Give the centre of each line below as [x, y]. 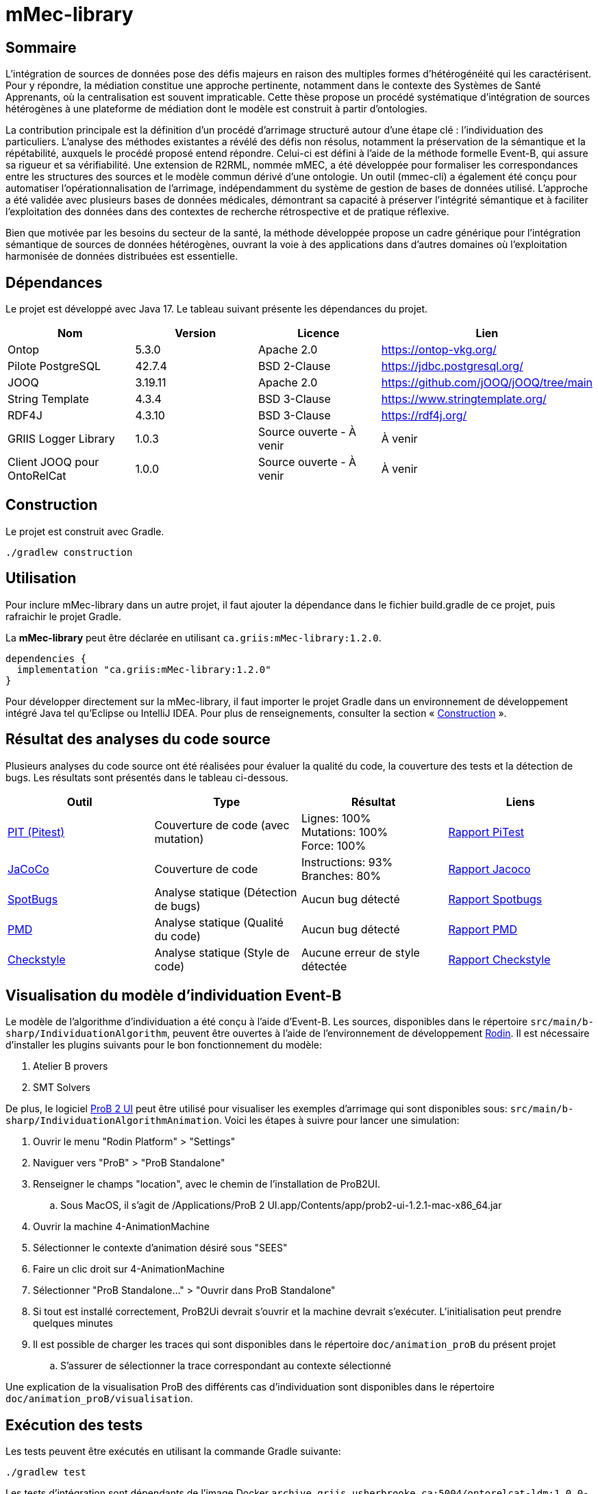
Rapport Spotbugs [495, 899]
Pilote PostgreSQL [54, 366]
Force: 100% [334, 845]
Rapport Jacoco [489, 869]
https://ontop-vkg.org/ [439, 350]
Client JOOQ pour [53, 462]
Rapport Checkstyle [499, 959]
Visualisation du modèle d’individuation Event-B [174, 995]
